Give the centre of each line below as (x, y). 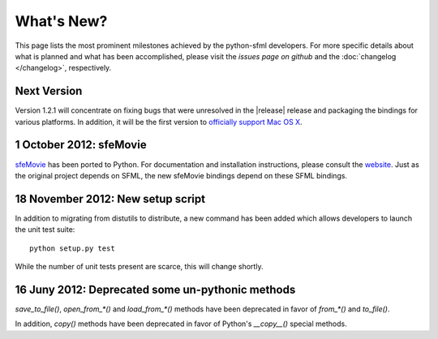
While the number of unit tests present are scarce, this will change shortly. (139, 266)
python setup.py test (72, 248)
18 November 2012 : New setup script (110, 199)
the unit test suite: (45, 230)
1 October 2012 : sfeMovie (81, 145)
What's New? (61, 21)
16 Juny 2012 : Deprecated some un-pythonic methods (155, 289)
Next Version (49, 91)
